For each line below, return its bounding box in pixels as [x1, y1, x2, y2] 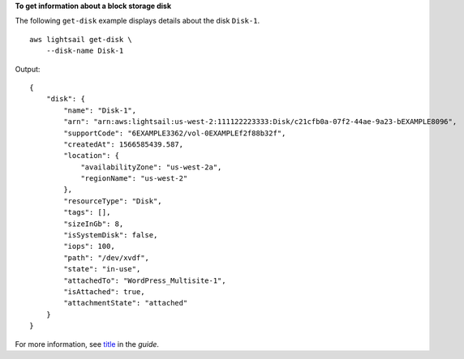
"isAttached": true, [63, 287, 145, 296]
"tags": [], [63, 207, 111, 217]
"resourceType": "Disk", [63, 196, 162, 206]
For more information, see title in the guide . [15, 339, 160, 348]
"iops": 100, [63, 241, 115, 251]
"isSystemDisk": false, [63, 231, 158, 240]
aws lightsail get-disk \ [29, 35, 133, 44]
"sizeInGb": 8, [63, 219, 124, 229]
